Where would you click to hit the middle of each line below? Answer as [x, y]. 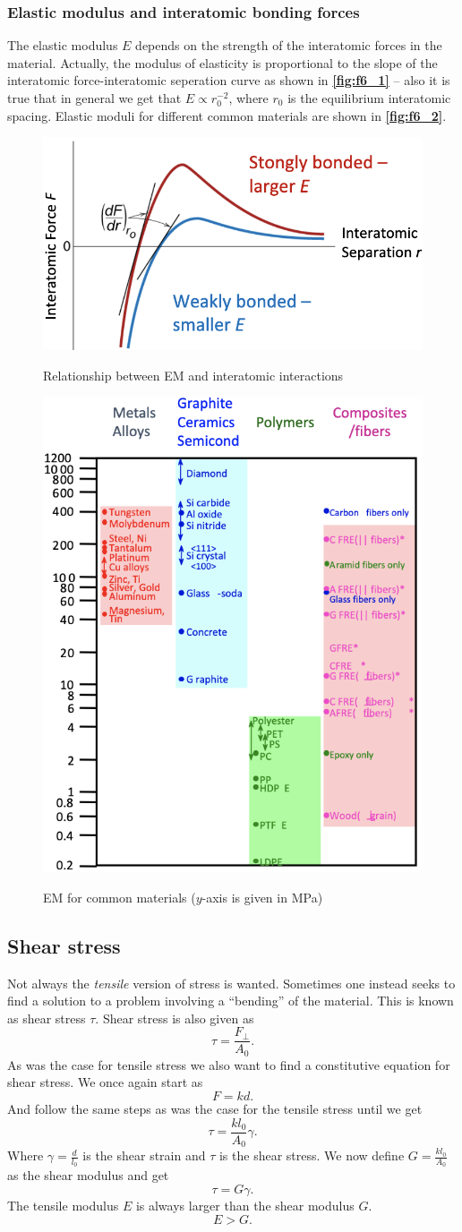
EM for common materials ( [120, 897]
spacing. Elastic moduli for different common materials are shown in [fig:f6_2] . [227, 115]
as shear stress [47, 1018]
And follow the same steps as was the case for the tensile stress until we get [215, 1109]
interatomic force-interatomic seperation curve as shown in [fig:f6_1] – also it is [229, 80]
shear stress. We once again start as [105, 1082]
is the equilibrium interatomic [369, 98]
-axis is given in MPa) [262, 897]
